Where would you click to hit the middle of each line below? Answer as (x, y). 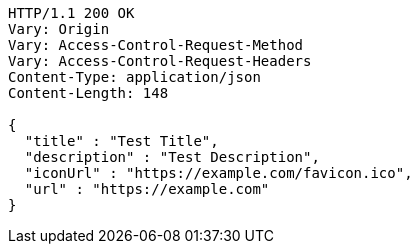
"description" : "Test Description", (172, 157)
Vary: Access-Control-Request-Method (156, 45)
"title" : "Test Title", (121, 141)
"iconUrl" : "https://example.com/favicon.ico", (218, 173)
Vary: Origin (59, 29)
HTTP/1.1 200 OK (71, 13)
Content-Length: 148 (88, 93)
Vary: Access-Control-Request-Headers (160, 61)
